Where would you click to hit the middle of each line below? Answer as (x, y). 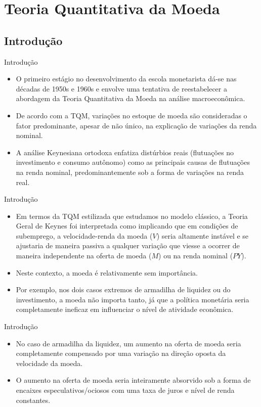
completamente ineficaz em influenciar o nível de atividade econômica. (125, 309)
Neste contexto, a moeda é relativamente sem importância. (107, 272)
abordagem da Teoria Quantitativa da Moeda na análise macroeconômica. (130, 98)
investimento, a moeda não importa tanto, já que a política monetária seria (133, 299)
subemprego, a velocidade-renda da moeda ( (84, 235)
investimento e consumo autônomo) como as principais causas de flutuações (133, 162)
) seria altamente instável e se (203, 235)
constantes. (33, 400)
